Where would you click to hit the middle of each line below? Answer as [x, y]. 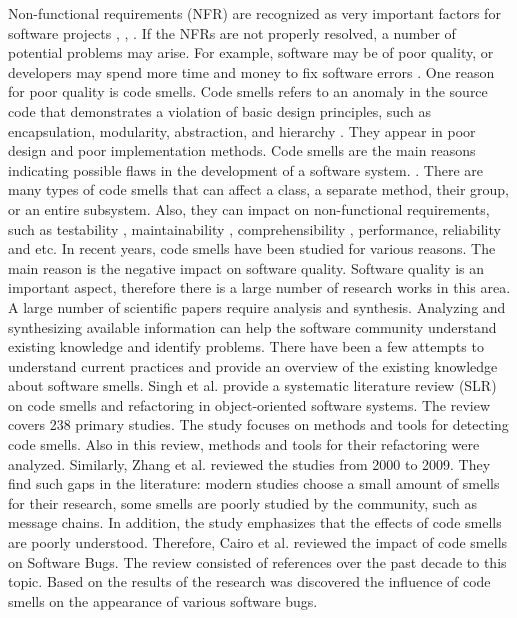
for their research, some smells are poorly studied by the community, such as [242, 502]
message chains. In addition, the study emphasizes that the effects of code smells [255, 522]
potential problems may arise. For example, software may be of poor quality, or [251, 52]
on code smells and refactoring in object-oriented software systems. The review [249, 404]
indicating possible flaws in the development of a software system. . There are [245, 169]
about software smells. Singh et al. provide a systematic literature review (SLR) [252, 385]
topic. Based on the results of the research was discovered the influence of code [249, 581]
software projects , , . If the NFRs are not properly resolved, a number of [232, 32]
